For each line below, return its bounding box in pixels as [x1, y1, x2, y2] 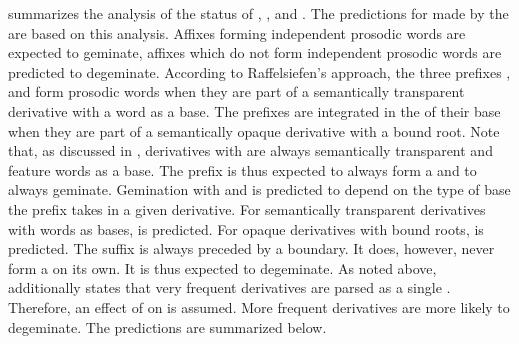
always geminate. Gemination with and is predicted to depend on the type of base [8, 179, 511, 200]
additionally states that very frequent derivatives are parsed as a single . [8, 277, 451, 298]
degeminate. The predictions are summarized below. [8, 316, 327, 337]
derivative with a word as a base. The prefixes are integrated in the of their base [8, 100, 501, 121]
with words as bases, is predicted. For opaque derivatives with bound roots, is [8, 218, 484, 239]
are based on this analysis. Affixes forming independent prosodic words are [8, 22, 466, 43]
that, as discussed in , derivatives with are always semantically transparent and [8, 140, 493, 161]
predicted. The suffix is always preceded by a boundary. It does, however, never [8, 238, 495, 259]
